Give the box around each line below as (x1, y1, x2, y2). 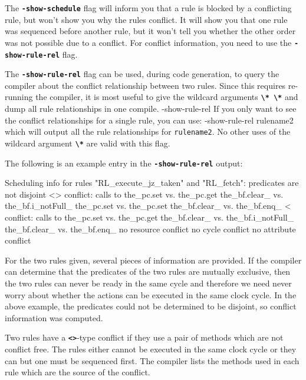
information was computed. (5, 311, 103, 324)
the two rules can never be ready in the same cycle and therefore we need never (5, 276, 292, 289)
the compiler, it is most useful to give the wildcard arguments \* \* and (35, 91, 298, 103)
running (5, 91, 33, 103)
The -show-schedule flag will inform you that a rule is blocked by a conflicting (5, 2, 292, 14)
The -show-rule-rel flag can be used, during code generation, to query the (5, 68, 279, 80)
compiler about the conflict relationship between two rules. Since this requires (5, 79, 286, 91)
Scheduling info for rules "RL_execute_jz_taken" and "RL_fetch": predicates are (5, 176, 299, 189)
